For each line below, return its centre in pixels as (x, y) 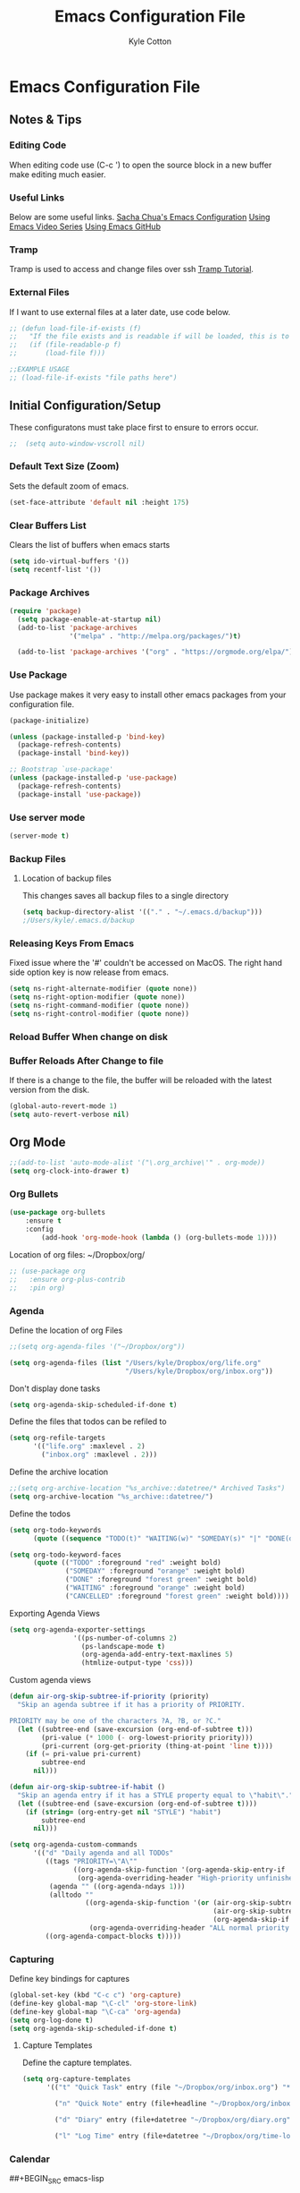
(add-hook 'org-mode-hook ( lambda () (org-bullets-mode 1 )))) (159, 1238)
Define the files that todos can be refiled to (88, 1421)
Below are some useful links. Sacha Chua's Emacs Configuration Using (140, 217)
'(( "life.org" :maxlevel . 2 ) (89, 1446)
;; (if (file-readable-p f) (66, 345)
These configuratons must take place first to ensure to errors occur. (134, 427)
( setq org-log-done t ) (51, 2020)
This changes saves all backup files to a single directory (125, 896)
